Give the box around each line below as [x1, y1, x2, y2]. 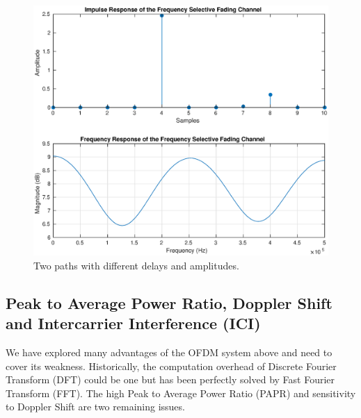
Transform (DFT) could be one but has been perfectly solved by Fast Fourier [6, 372, 335, 387]
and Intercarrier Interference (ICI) [6, 312, 261, 334]
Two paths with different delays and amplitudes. [33, 258, 239, 272]
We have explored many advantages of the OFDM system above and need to [6, 345, 332, 360]
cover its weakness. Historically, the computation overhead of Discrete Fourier [6, 358, 337, 373]
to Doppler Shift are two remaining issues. [6, 399, 185, 414]
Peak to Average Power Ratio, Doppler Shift [6, 292, 332, 313]
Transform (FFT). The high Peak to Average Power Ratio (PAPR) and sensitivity [6, 385, 356, 400]
